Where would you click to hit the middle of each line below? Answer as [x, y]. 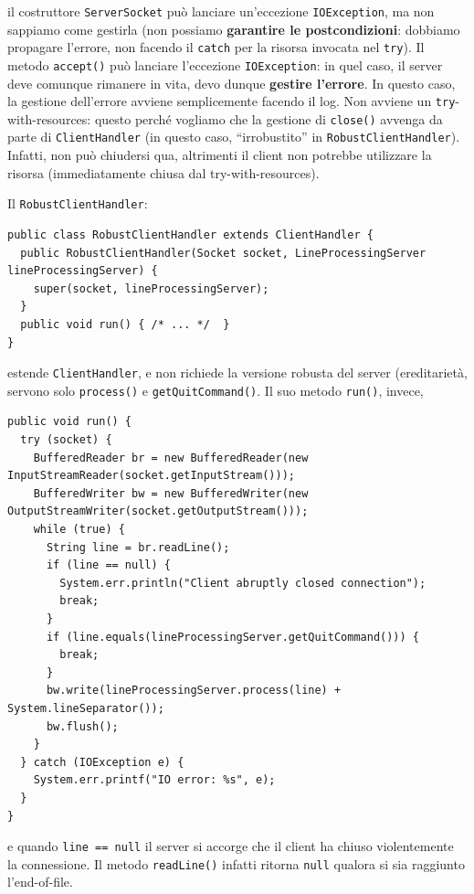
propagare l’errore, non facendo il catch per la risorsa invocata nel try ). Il [216, 47]
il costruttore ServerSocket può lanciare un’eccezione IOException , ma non [221, 11]
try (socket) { [66, 440]
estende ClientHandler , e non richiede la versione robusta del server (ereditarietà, [237, 372]
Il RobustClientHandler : [78, 203]
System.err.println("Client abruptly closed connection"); [243, 583]
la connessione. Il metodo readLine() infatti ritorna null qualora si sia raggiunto [236, 863]
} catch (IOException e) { [102, 762]
